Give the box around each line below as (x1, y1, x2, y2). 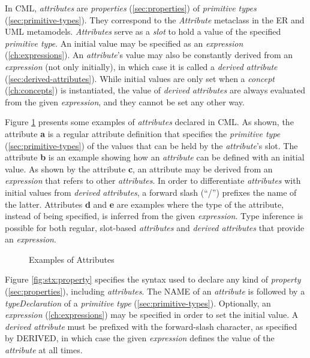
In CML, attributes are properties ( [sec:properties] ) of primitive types (5, 2, 257, 14)
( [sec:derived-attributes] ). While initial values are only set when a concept (5, 72, 275, 84)
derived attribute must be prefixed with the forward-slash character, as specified (5, 320, 297, 332)
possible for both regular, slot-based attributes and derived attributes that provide (5, 221, 305, 233)
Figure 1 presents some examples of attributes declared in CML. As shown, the (5, 116, 294, 128)
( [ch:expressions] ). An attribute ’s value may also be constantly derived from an (5, 48, 293, 61)
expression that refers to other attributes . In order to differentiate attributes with (5, 174, 301, 187)
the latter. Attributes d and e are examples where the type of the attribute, (5, 198, 284, 210)
